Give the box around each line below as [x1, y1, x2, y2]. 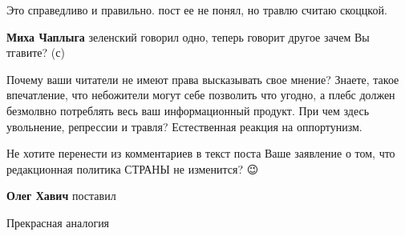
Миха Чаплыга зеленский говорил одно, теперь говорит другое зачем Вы [6, 28, 370, 45]
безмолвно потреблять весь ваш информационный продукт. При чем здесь [6, 102, 370, 118]
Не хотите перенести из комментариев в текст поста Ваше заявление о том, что [6, 145, 395, 162]
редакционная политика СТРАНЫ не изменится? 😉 [6, 160, 259, 177]
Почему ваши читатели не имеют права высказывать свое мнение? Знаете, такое [6, 70, 399, 87]
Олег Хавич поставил [6, 187, 116, 204]
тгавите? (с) [6, 44, 65, 61]
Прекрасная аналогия [6, 214, 110, 230]
